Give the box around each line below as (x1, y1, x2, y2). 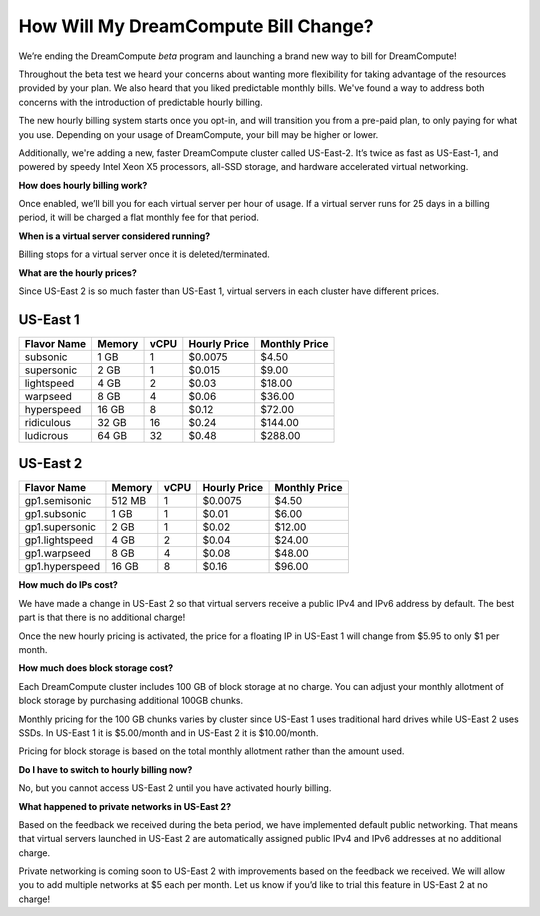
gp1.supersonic (24, 520, 97, 534)
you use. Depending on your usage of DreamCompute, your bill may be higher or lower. (18, 128, 379, 140)
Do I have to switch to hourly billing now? (18, 763, 193, 775)
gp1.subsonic (24, 507, 87, 521)
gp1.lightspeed (24, 533, 94, 547)
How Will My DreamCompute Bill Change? (18, 15, 374, 37)
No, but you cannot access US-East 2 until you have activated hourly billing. (18, 782, 332, 794)
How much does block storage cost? (18, 662, 174, 674)
